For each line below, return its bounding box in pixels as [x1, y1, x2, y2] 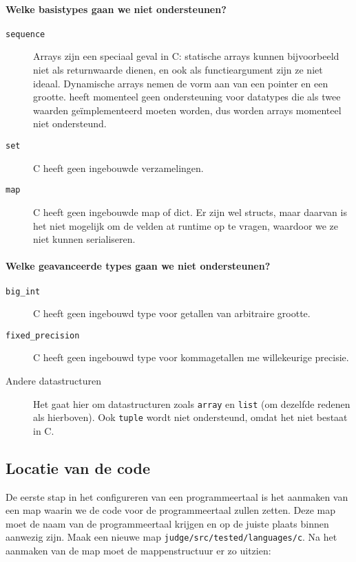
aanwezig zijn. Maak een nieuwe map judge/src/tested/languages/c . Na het [6, 530, 337, 544]
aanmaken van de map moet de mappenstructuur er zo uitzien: [6, 543, 271, 558]
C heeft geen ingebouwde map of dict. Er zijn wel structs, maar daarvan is [33, 204, 347, 219]
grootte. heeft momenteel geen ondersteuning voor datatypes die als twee [33, 89, 341, 104]
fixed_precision [6, 330, 80, 341]
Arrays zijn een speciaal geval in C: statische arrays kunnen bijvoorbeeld [33, 49, 339, 63]
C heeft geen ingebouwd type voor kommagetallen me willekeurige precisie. [33, 350, 349, 365]
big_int [6, 286, 41, 296]
